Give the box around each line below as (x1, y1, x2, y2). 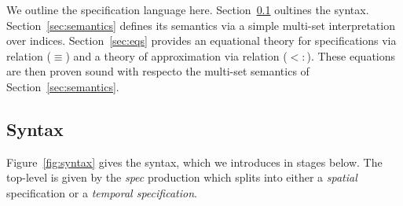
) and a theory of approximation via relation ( (65, 47, 288, 64)
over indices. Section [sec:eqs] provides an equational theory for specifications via (6, 32, 397, 49)
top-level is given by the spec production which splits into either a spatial (6, 169, 357, 186)
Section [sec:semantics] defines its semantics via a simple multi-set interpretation (6, 17, 395, 33)
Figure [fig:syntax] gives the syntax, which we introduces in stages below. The (6, 153, 383, 170)
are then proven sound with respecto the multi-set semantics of (6, 63, 310, 79)
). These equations (306, 47, 396, 64)
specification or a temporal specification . (6, 184, 197, 200)
